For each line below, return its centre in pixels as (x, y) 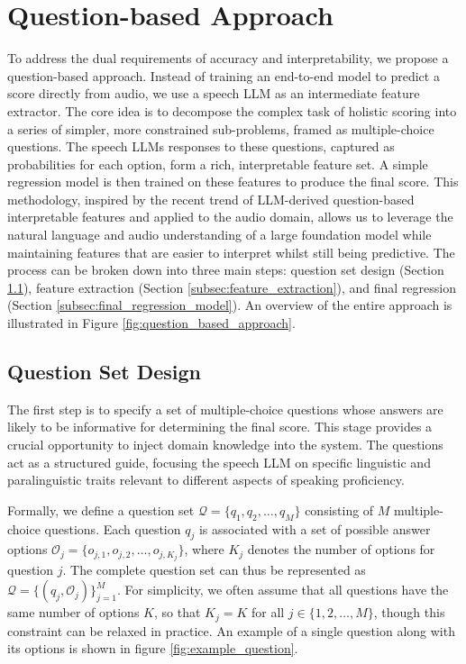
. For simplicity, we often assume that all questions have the (283, 590)
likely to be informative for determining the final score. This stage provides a (220, 427)
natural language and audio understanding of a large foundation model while (219, 235)
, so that (177, 612)
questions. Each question (113, 528)
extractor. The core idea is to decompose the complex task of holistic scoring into (232, 110)
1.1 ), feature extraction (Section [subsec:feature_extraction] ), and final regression (232, 287)
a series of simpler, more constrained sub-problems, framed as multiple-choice (221, 128)
